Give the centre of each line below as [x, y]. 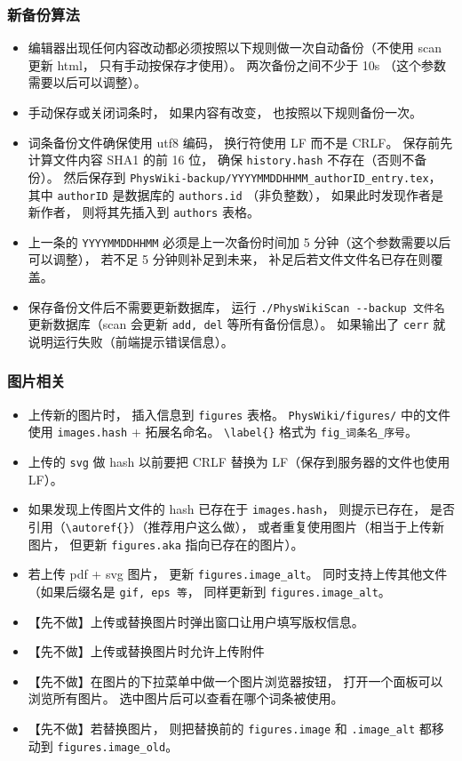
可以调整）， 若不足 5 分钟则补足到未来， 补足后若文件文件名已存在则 [229, 259]
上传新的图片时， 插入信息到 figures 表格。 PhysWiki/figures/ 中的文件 [239, 414]
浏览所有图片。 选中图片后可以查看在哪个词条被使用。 [186, 698]
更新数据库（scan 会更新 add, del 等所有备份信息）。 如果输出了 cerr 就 [237, 324]
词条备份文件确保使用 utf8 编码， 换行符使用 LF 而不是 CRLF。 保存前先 [240, 142]
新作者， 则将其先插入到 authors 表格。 [143, 212]
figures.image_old [112, 747]
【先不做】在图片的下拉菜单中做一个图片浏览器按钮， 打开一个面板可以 [235, 681]
